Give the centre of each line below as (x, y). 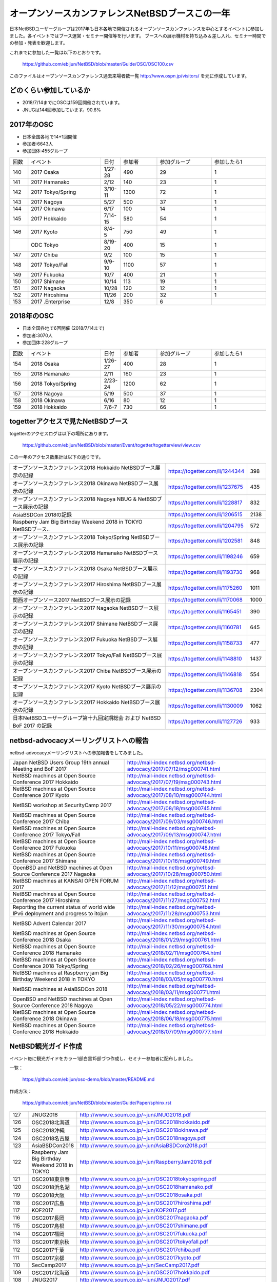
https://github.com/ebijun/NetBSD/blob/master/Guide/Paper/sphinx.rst (97, 1103)
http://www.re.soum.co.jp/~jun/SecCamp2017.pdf (140, 1265)
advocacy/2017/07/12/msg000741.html (174, 769)
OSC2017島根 (48, 1226)
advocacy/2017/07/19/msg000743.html (174, 782)
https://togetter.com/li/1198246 (206, 556)
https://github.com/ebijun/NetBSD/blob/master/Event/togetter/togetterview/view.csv (112, 445)
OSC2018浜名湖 (51, 1187)
